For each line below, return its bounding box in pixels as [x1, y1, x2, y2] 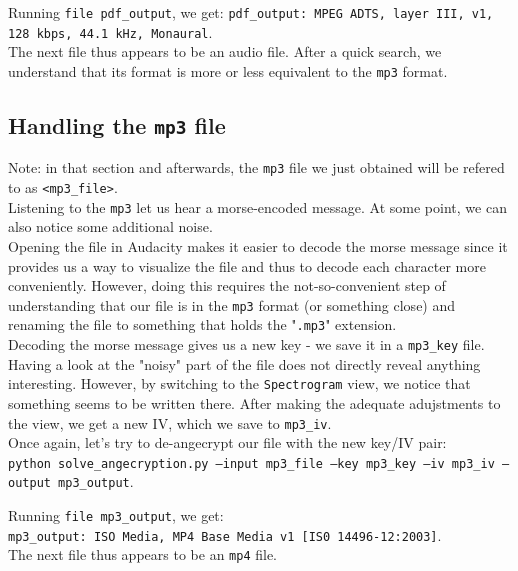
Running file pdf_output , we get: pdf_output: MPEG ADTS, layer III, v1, [8, 2, 494, 22]
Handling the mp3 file [8, 109, 226, 140]
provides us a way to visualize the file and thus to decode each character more [8, 255, 486, 276]
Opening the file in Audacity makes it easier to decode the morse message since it [8, 235, 508, 256]
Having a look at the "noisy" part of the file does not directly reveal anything [8, 353, 481, 374]
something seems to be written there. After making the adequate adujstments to [8, 392, 501, 413]
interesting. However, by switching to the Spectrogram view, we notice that [8, 373, 471, 394]
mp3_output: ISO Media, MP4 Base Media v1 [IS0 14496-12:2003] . [8, 524, 442, 545]
